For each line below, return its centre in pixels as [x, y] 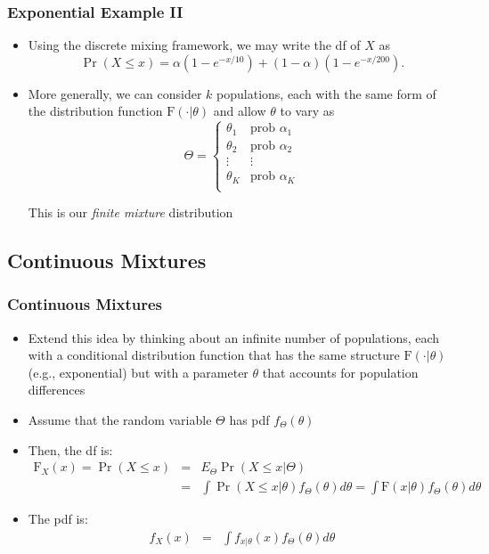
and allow [240, 111]
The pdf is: [58, 519]
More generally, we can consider [115, 93]
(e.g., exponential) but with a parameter [138, 372]
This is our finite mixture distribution [130, 212]
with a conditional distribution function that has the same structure [214, 355]
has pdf [249, 420]
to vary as [307, 111]
